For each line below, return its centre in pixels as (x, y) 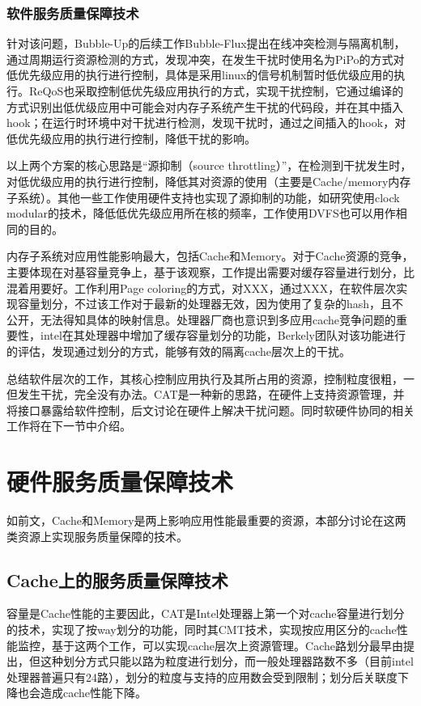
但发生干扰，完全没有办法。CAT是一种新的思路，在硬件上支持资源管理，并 (206, 394)
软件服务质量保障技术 (73, 13)
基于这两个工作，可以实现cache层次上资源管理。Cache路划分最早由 (227, 645)
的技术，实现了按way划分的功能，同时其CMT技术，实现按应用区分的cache (202, 629)
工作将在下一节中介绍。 (69, 426)
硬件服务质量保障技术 (120, 482)
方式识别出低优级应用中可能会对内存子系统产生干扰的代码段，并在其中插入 (205, 106)
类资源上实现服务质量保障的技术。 (97, 536)
